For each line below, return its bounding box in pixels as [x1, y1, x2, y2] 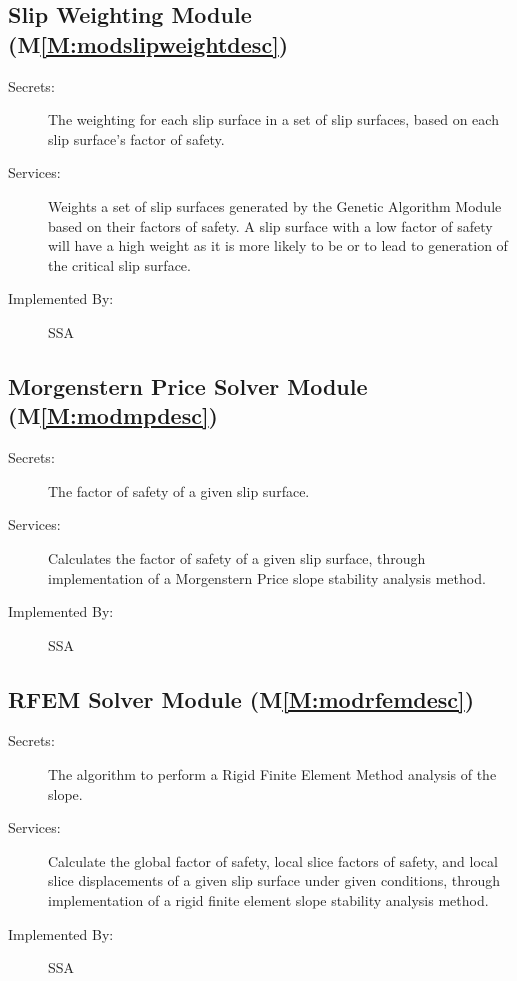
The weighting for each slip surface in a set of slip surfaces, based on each [48, 109, 499, 130]
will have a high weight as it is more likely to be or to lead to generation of [48, 235, 508, 256]
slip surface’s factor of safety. [48, 128, 225, 149]
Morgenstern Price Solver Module [8, 370, 368, 401]
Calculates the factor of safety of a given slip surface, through [48, 547, 426, 568]
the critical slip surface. [48, 254, 191, 275]
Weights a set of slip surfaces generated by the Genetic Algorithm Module [48, 195, 502, 216]
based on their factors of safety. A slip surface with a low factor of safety [48, 215, 493, 236]
